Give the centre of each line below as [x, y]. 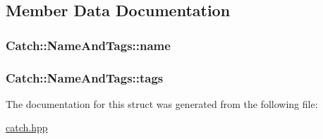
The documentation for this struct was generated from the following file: [162, 103]
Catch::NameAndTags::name [88, 45]
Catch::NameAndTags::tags [85, 77]
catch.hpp [27, 127]
